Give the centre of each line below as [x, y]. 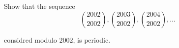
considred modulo [30, 39]
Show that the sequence [40, 6]
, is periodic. [92, 39]
